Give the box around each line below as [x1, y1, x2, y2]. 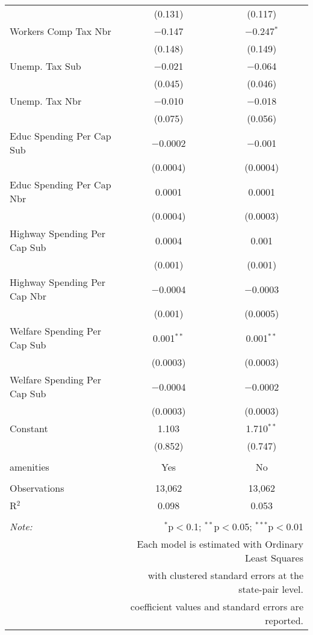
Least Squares [245, 551, 303, 565]
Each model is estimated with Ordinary [137, 537, 303, 551]
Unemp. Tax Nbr [10, 94, 82, 108]
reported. [265, 613, 303, 627]
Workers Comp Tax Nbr [10, 24, 111, 38]
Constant [10, 421, 48, 435]
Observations [10, 481, 64, 495]
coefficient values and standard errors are [130, 599, 303, 613]
